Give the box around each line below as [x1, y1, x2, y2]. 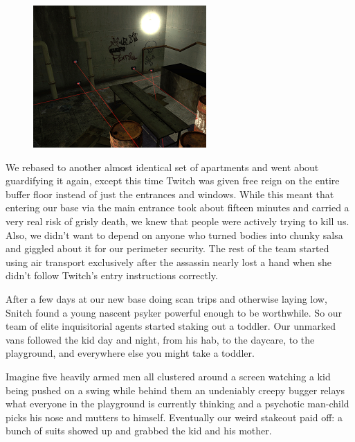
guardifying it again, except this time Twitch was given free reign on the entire [6, 173, 340, 188]
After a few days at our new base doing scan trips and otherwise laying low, [6, 291, 327, 306]
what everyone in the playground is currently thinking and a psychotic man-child [6, 396, 349, 411]
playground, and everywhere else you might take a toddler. [6, 346, 255, 360]
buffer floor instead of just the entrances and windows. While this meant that [6, 186, 334, 201]
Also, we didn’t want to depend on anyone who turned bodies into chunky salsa [6, 227, 343, 242]
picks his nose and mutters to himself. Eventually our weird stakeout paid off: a [6, 409, 343, 424]
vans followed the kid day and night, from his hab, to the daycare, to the [6, 332, 315, 346]
